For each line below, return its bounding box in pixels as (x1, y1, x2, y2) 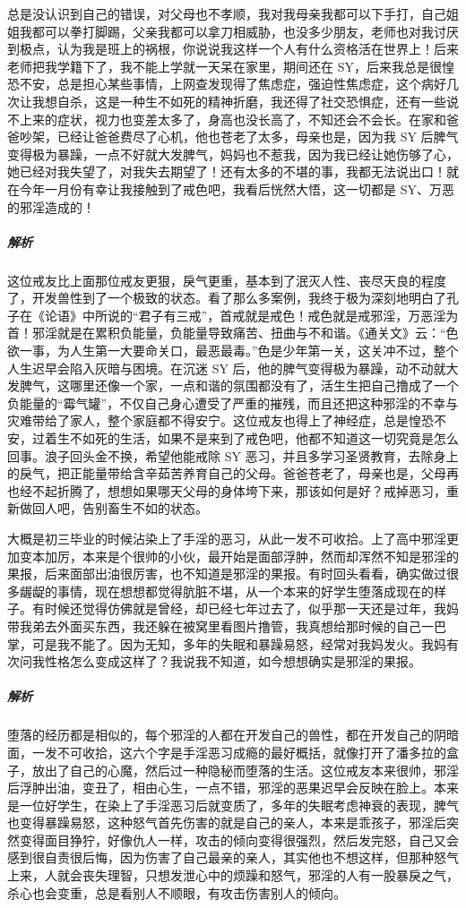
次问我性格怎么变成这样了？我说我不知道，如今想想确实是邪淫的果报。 (7, 652, 421, 671)
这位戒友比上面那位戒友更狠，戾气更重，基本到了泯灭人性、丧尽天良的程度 (7, 270, 446, 289)
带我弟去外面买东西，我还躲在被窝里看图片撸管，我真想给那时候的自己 (7, 616, 421, 635)
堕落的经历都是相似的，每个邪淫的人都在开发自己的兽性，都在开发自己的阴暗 (7, 725, 459, 744)
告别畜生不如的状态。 (82, 499, 208, 518)
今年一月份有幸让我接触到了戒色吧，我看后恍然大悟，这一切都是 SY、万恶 (19, 179, 454, 198)
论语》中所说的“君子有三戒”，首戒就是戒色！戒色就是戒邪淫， (44, 305, 409, 324)
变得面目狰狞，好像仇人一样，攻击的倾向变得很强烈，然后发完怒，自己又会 (19, 830, 459, 849)
